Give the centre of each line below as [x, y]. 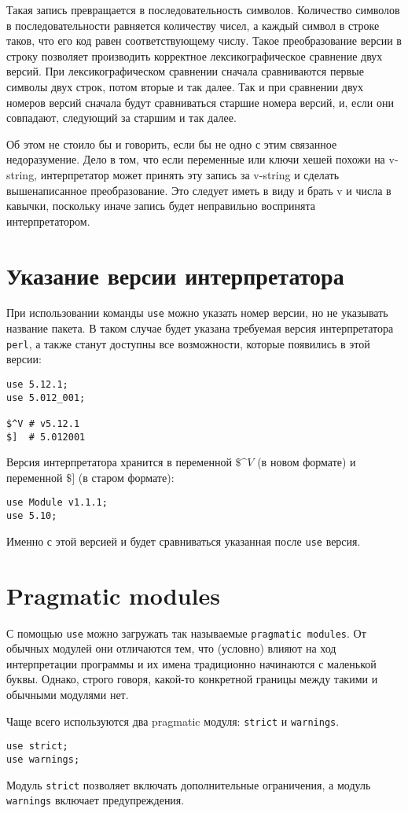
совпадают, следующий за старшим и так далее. [121, 118]
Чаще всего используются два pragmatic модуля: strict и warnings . [173, 721]
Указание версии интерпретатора [175, 275]
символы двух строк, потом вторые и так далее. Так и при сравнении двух [185, 86]
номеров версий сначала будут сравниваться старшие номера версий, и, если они [200, 102]
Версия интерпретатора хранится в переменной [119, 462]
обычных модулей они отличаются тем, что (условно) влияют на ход [171, 648]
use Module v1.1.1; [57, 503]
